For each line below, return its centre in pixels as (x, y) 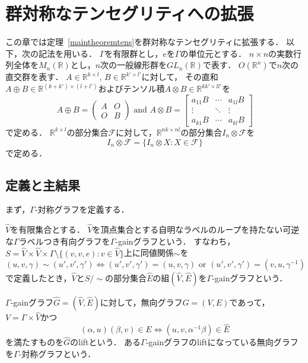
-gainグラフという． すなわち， (175, 241)
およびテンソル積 (131, 89)
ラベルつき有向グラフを (64, 241)
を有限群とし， (134, 53)
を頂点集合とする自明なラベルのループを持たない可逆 (196, 229)
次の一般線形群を (134, 65)
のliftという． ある (106, 342)
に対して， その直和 (180, 77)
